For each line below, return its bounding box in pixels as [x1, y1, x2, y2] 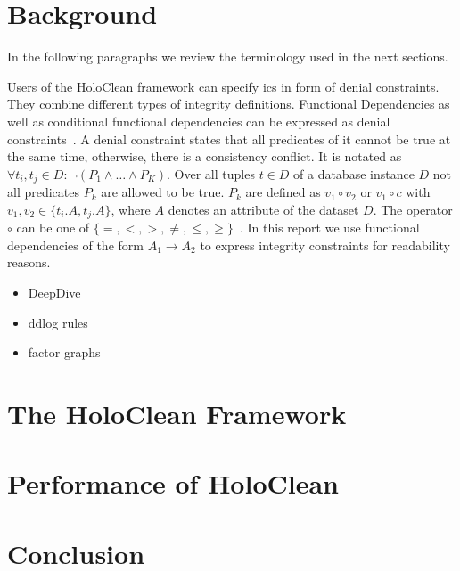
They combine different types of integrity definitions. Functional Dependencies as [7, 94, 450, 113]
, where [111, 200, 151, 218]
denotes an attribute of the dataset [168, 200, 359, 218]
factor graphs [28, 343, 101, 362]
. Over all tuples [167, 164, 255, 183]
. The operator [373, 200, 453, 218]
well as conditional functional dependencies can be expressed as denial [7, 111, 390, 130]
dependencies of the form [7, 235, 144, 254]
